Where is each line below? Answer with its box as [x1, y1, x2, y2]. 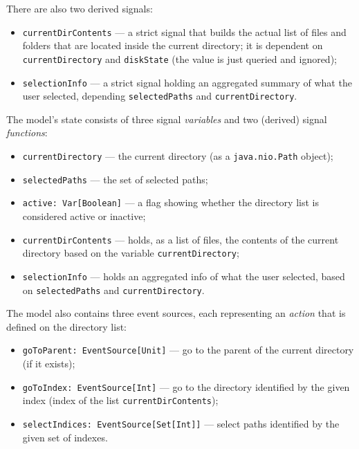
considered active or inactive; [22, 208, 146, 223]
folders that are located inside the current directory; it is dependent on [22, 38, 323, 53]
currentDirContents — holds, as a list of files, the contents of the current [22, 232, 339, 246]
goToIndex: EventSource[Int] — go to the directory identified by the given [22, 379, 350, 394]
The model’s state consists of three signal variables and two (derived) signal [6, 111, 327, 126]
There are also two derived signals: [6, 1, 153, 15]
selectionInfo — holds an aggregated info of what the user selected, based [22, 268, 345, 283]
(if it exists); [22, 356, 75, 371]
